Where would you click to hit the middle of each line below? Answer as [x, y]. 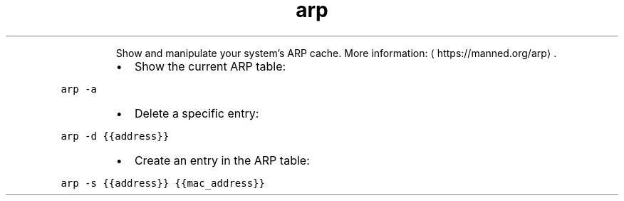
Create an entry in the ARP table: [222, 160]
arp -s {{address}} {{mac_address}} [163, 183]
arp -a [79, 89]
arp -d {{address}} [115, 136]
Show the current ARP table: [210, 66]
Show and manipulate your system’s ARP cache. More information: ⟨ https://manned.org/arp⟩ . [336, 53]
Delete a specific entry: [197, 113]
